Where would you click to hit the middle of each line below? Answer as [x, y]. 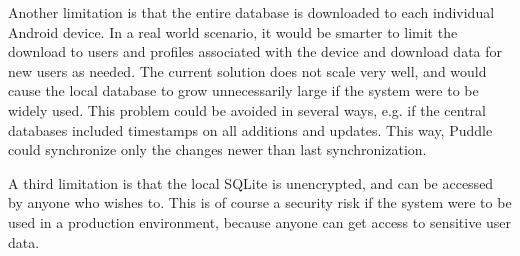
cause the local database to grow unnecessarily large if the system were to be [243, 90]
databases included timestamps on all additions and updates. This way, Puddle [250, 129]
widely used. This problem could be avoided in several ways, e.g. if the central [247, 109]
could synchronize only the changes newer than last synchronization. [217, 149]
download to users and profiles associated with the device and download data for [255, 51]
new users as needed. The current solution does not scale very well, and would [247, 70]
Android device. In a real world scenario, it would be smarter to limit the [233, 31]
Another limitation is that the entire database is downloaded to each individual [251, 12]
